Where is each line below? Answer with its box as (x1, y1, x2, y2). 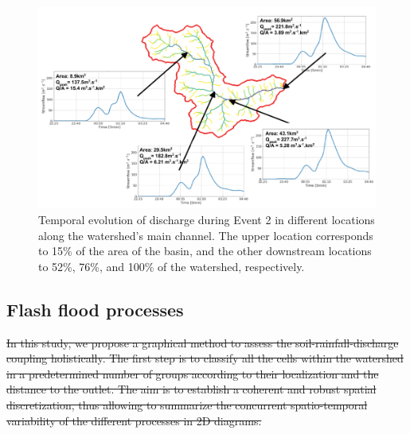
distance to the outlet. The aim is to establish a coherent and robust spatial (6, 381, 377, 397)
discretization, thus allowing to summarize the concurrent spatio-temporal (6, 396, 368, 413)
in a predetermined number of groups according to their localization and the (6, 365, 379, 382)
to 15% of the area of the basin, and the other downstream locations (38, 242, 372, 259)
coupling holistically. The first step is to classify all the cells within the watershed (6, 350, 404, 366)
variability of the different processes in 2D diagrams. (6, 412, 262, 428)
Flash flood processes (6, 296, 184, 321)
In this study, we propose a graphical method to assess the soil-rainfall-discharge (6, 334, 399, 351)
